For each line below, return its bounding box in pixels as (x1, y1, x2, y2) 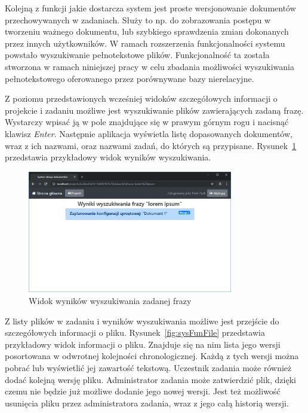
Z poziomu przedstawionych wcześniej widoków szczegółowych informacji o (5, 92, 278, 105)
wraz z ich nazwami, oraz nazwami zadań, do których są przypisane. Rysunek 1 (5, 139, 297, 151)
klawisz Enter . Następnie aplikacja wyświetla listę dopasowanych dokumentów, (5, 127, 292, 139)
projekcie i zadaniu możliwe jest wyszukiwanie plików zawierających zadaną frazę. (5, 104, 304, 116)
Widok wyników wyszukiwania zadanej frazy (29, 294, 192, 307)
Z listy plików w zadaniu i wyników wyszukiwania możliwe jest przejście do (5, 314, 279, 327)
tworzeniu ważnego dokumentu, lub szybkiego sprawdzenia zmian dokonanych (5, 25, 289, 38)
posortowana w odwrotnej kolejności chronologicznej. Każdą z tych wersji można (5, 350, 299, 362)
